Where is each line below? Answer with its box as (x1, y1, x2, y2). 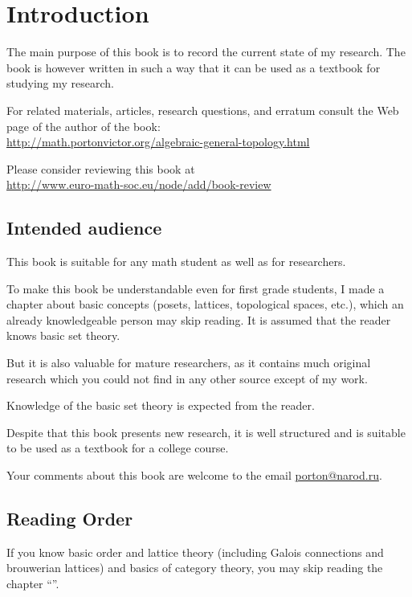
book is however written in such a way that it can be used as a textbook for (6, 59, 381, 76)
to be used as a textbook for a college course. (6, 440, 229, 456)
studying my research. (6, 75, 115, 92)
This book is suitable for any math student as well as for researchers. (6, 253, 346, 270)
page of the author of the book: (6, 117, 161, 134)
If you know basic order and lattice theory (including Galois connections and (6, 543, 384, 560)
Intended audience (6, 215, 162, 240)
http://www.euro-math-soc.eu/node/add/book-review (6, 176, 271, 193)
